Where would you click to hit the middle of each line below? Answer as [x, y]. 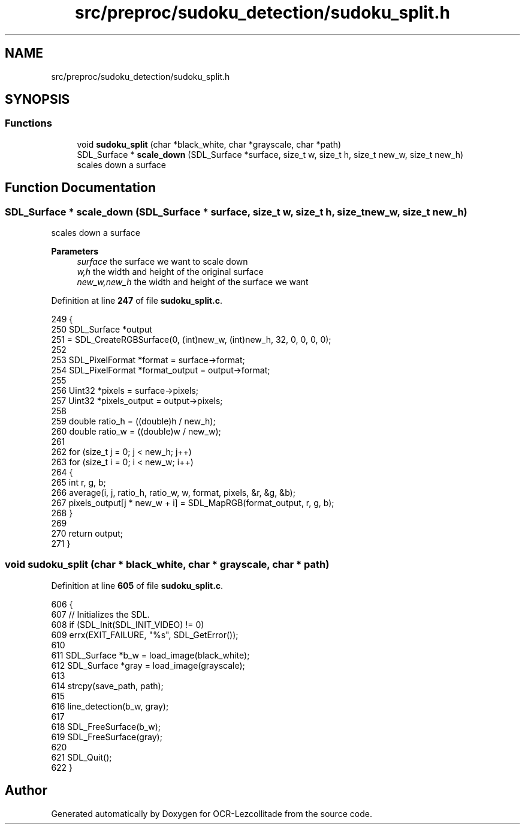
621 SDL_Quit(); [82, 757]
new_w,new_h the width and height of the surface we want [193, 282]
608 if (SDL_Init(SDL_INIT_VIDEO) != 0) [128, 624]
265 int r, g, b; [79, 483]
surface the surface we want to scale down [162, 262]
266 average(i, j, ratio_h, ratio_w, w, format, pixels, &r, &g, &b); [173, 493]
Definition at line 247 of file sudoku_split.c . [137, 301]
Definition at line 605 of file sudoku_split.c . [137, 585]
